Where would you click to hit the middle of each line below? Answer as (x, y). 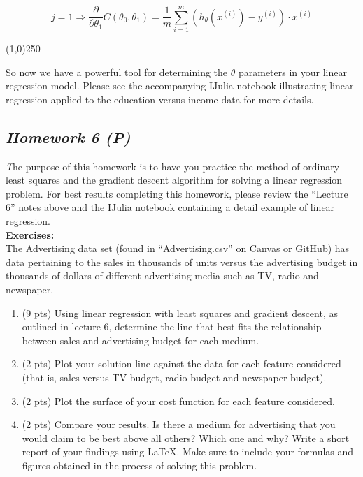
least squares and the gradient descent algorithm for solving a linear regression (174, 180)
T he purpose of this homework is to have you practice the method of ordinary (173, 166)
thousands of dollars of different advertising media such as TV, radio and (162, 276)
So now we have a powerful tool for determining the (117, 72)
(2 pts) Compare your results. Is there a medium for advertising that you (179, 424)
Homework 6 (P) (68, 137)
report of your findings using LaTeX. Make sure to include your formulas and (188, 452)
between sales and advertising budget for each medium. (141, 340)
